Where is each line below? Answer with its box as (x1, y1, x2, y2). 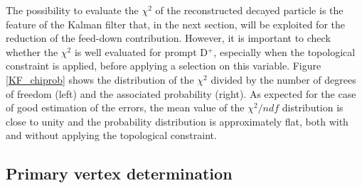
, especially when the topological (213, 44, 356, 59)
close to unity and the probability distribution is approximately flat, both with (6, 114, 348, 128)
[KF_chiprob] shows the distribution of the (6, 72, 194, 87)
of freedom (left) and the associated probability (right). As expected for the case (6, 86, 356, 101)
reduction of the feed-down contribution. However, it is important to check (6, 31, 331, 45)
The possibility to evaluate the (6, 3, 139, 17)
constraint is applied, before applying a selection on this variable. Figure (6, 58, 321, 73)
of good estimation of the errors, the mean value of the (6, 100, 245, 115)
